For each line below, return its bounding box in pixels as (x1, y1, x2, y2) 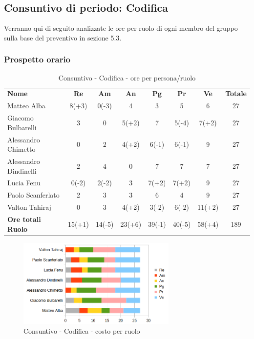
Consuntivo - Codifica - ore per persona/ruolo (58, 72, 196, 82)
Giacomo (7, 113, 34, 123)
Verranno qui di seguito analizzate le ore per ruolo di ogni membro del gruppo (4, 23, 238, 33)
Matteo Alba (7, 100, 45, 111)
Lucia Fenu (7, 178, 41, 188)
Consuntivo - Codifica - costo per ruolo (23, 326, 140, 336)
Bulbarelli (7, 122, 37, 132)
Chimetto (7, 144, 36, 154)
